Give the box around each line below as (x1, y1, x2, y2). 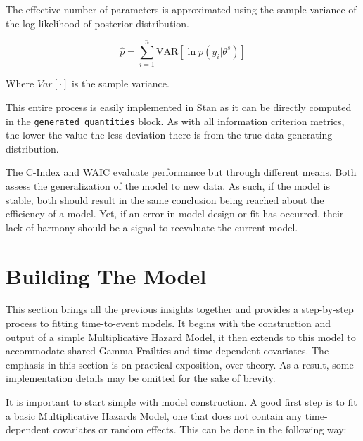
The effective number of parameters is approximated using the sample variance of (6, 2, 357, 16)
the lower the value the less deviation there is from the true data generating (6, 127, 333, 142)
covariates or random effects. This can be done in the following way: (53, 422, 347, 437)
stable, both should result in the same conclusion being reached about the (6, 192, 324, 207)
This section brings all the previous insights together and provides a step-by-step (6, 302, 354, 317)
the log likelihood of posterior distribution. (6, 15, 189, 30)
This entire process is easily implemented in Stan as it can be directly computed (6, 99, 352, 114)
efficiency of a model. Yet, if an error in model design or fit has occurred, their (6, 206, 344, 221)
